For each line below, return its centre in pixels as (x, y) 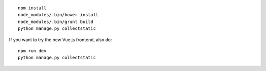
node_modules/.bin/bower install (58, 15)
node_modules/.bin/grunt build (56, 22)
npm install (32, 8)
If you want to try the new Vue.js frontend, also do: (61, 40)
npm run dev (32, 51)
